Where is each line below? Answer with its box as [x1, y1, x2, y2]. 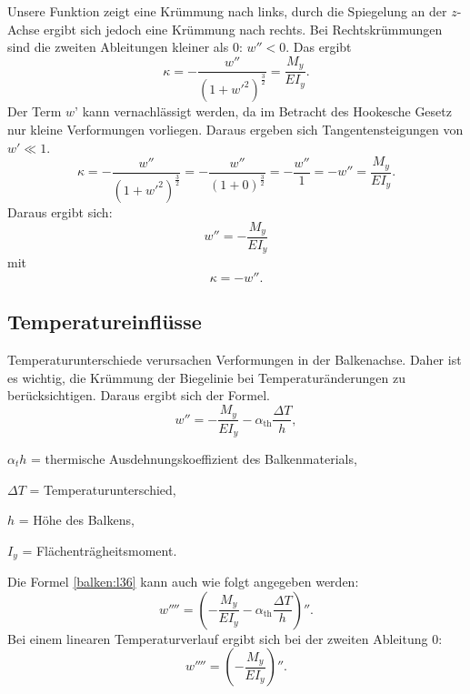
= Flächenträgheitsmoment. [22, 540, 177, 559]
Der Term [7, 102, 62, 121]
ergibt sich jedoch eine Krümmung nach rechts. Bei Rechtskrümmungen [44, 19, 443, 38]
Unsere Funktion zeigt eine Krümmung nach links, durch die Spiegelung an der [7, 2, 447, 20]
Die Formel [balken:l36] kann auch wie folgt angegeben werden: [7, 572, 359, 591]
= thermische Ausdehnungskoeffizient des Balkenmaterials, [31, 448, 357, 468]
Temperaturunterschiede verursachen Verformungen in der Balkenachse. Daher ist [7, 350, 462, 369]
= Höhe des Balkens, [18, 510, 135, 529]
